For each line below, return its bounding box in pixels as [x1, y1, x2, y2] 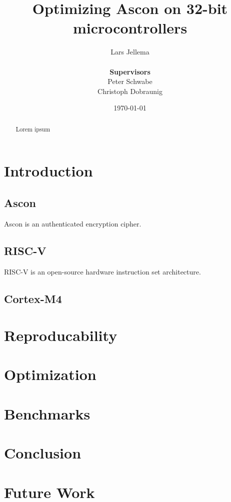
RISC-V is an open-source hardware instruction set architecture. [4, 266, 201, 276]
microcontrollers [72, 17, 187, 38]
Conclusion [4, 442, 81, 463]
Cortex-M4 [4, 290, 62, 306]
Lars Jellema [110, 46, 149, 57]
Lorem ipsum [15, 124, 50, 133]
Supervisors [109, 66, 150, 76]
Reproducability [4, 325, 117, 345]
